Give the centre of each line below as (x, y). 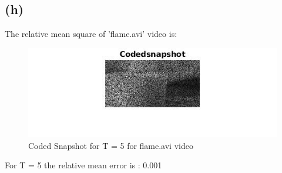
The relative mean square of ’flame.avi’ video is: (91, 34)
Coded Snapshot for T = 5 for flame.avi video (111, 145)
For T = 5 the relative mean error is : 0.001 (83, 165)
